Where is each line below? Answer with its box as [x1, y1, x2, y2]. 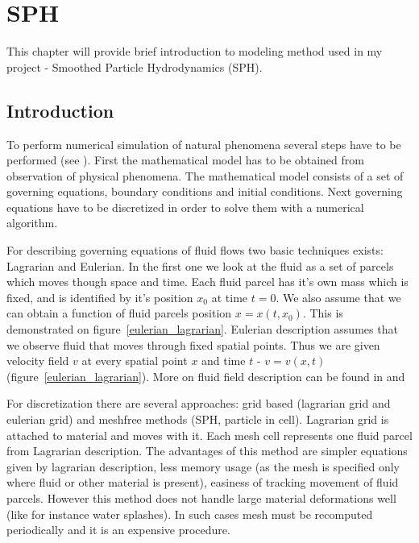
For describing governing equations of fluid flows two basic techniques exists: [6, 242, 384, 259]
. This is [302, 305, 343, 321]
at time [211, 288, 248, 305]
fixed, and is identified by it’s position [6, 288, 193, 305]
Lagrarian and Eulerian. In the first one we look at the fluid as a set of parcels [6, 257, 394, 274]
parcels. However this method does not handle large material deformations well [6, 489, 396, 506]
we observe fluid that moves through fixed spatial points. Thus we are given [6, 336, 380, 353]
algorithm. [6, 214, 58, 231]
